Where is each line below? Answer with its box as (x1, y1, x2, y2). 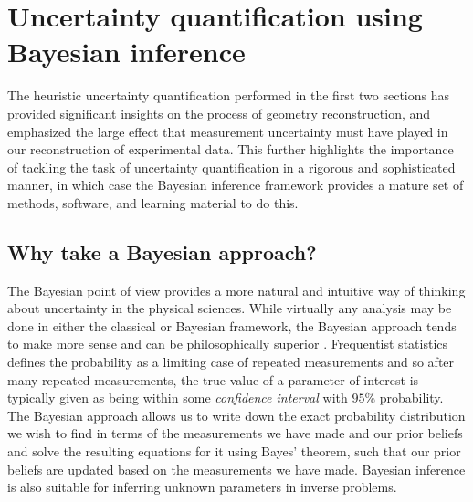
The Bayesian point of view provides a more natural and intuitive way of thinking (7, 280, 466, 299)
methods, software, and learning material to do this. (7, 193, 299, 212)
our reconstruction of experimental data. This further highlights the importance (7, 140, 454, 159)
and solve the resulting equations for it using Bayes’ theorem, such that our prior (7, 442, 461, 461)
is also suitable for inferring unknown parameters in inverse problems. (7, 477, 397, 497)
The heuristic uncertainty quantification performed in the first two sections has (7, 86, 449, 105)
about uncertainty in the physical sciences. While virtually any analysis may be (7, 298, 452, 318)
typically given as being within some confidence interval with (7, 388, 348, 407)
